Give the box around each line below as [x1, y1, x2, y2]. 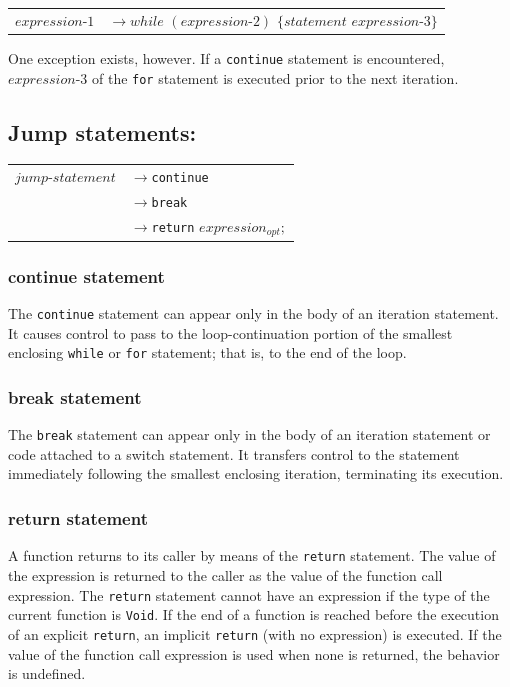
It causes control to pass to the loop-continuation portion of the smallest [8, 322, 453, 343]
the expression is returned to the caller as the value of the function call [8, 564, 443, 585]
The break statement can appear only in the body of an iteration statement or [8, 424, 491, 445]
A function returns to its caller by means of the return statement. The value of [8, 545, 496, 566]
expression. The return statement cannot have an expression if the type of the [8, 584, 490, 605]
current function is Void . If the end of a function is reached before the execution [8, 604, 499, 625]
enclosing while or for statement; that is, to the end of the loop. [8, 342, 407, 363]
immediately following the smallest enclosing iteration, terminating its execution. [8, 463, 504, 484]
